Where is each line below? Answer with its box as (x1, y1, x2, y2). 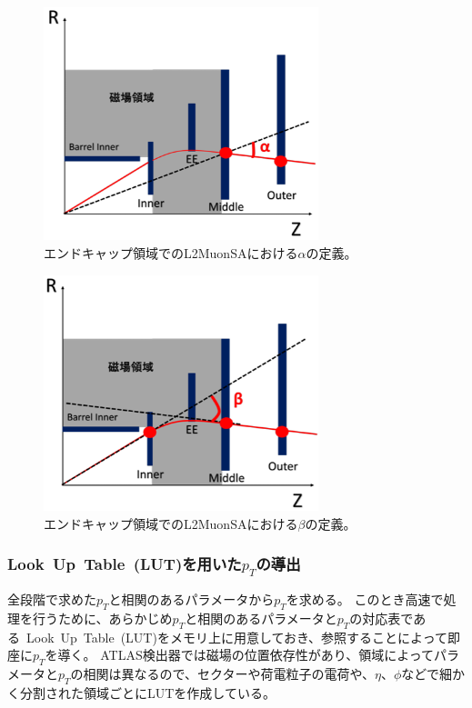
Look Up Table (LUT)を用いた (7, 553, 242, 575)
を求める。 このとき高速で (286, 589, 444, 608)
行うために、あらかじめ (32, 608, 173, 627)
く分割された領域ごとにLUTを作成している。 (7, 683, 276, 702)
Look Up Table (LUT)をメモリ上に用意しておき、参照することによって (25, 627, 447, 646)
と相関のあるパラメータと (185, 608, 337, 627)
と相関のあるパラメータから (108, 589, 275, 608)
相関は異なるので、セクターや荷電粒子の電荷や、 (83, 663, 376, 683)
